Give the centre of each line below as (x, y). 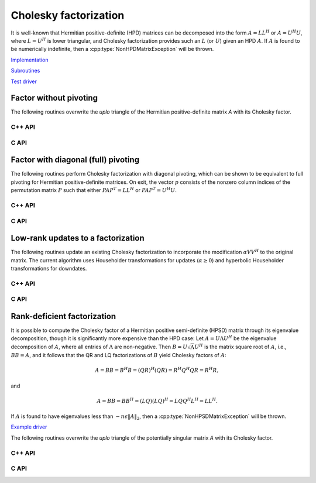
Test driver (24, 81)
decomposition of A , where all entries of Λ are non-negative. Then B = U (99, 347)
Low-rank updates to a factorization (78, 238)
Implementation (30, 60)
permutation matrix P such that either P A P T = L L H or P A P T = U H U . (94, 190)
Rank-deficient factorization (63, 316)
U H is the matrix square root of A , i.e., (240, 346)
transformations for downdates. (49, 269)
